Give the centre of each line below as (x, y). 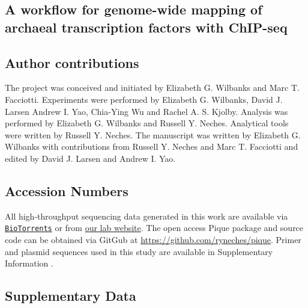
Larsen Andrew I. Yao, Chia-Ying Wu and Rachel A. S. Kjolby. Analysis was (146, 111)
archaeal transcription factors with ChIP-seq (146, 27)
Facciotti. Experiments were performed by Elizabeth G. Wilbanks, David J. (144, 99)
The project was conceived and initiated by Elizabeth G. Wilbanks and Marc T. (152, 88)
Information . (29, 263)
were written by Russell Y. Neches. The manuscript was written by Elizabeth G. (153, 134)
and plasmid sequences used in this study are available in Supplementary (139, 251)
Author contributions (72, 62)
